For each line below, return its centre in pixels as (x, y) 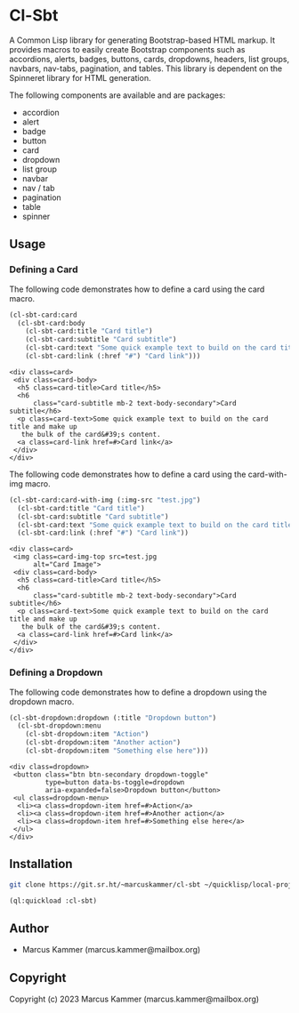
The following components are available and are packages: (117, 95)
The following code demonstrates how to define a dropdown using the (138, 692)
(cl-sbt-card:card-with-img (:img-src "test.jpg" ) (105, 500)
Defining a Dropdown (56, 672)
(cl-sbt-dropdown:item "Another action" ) (103, 743)
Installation (41, 864)
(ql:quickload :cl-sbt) (53, 900)
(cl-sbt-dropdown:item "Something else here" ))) (117, 751)
